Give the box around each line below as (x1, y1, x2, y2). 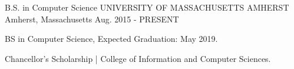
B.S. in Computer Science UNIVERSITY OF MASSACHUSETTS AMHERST (5, 1, 289, 13)
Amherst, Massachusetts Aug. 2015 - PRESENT (5, 12, 179, 25)
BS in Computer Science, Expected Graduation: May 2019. (5, 32, 218, 45)
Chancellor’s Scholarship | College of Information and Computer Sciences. (5, 52, 271, 64)
